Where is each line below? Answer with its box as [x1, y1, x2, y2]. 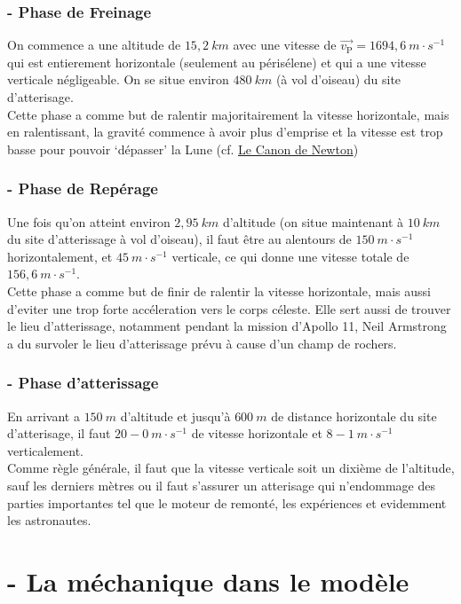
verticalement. [7, 441, 83, 459]
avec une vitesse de [233, 35, 337, 54]
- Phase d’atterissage [7, 372, 159, 394]
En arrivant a [7, 406, 80, 425]
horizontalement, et [7, 247, 113, 265]
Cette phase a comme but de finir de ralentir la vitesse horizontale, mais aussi [7, 281, 431, 300]
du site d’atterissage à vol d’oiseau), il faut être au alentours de [7, 230, 352, 248]
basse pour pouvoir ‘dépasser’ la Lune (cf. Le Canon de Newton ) [7, 139, 359, 158]
